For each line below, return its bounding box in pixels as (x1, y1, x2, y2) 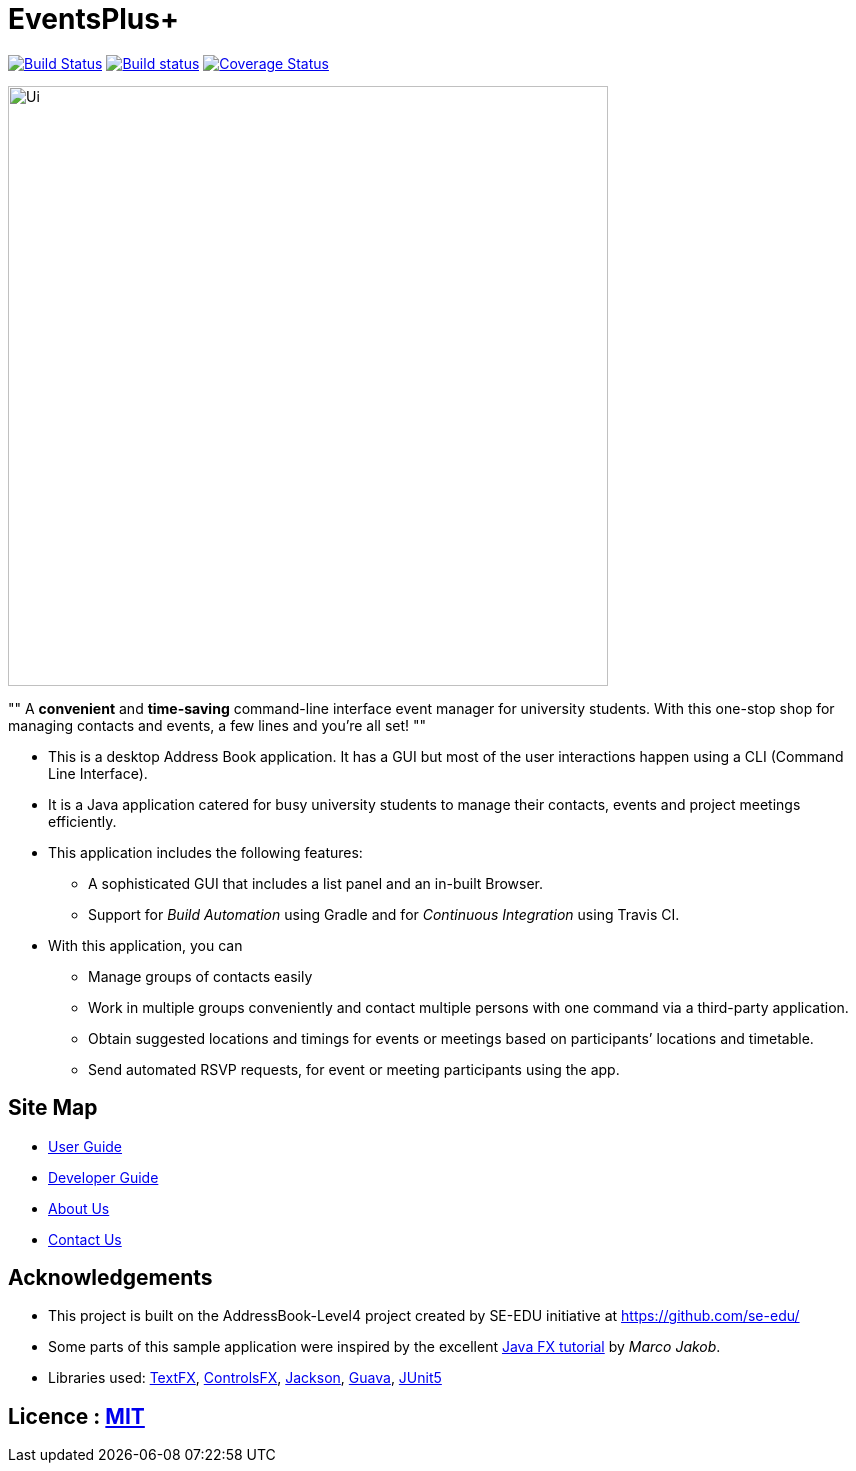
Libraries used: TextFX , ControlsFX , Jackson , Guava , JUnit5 (48, 1369, 442, 1387)
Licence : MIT (8, 1403, 145, 1429)
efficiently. (48, 812, 117, 830)
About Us (48, 1199, 110, 1217)
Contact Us (48, 1230, 122, 1248)
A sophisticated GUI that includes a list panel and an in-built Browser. (88, 874, 544, 892)
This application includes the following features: (48, 843, 363, 861)
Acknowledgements (8, 1265, 213, 1291)
